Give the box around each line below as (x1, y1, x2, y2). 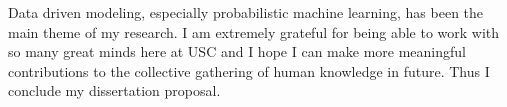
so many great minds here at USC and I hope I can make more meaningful (8, 41, 466, 62)
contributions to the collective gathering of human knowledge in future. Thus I (8, 60, 490, 81)
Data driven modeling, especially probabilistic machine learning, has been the (8, 2, 484, 22)
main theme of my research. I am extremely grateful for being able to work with (8, 21, 500, 42)
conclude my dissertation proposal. (8, 80, 221, 101)
